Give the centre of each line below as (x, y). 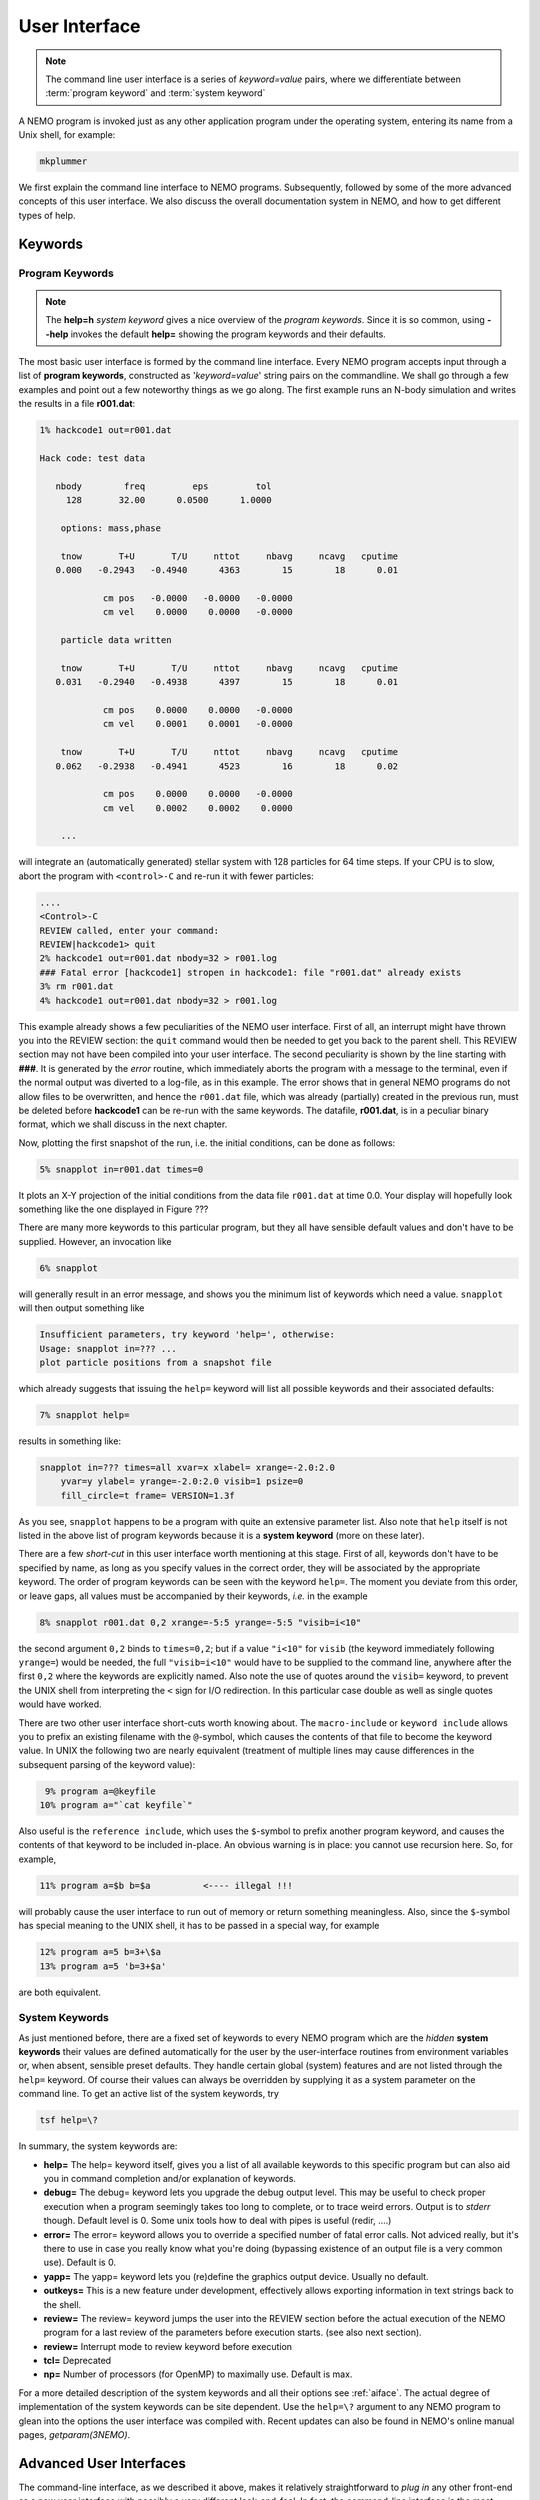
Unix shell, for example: (67, 135)
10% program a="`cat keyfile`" (116, 1805)
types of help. (47, 215)
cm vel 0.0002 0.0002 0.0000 (198, 808)
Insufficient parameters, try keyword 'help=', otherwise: (187, 1334)
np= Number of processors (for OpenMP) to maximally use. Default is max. (198, 2374)
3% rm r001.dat (76, 986)
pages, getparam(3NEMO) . (74, 2435)
